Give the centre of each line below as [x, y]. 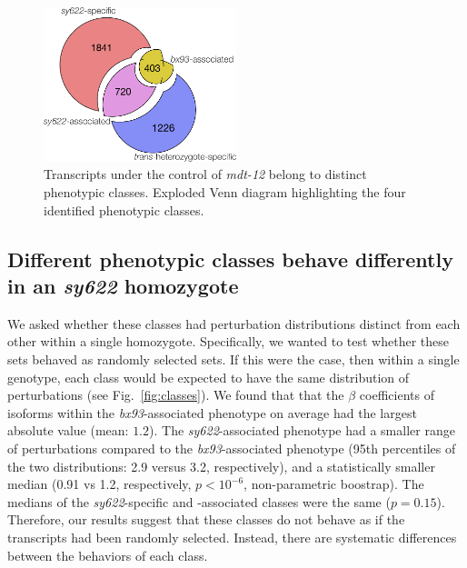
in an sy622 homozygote [123, 285]
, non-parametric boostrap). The [334, 484]
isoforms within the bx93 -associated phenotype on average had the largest [212, 412]
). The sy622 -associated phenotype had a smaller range [302, 430]
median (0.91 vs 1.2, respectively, [99, 484]
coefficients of [397, 395]
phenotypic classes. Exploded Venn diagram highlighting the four [225, 192]
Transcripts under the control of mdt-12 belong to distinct [205, 174]
